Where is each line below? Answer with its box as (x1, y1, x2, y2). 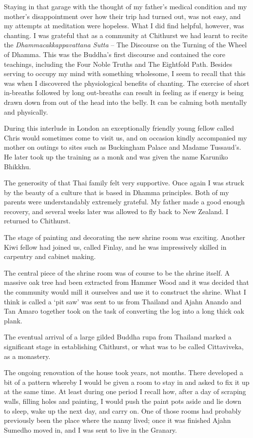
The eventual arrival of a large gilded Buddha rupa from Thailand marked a (4, 332, 232, 342)
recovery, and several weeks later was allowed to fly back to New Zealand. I (4, 206, 229, 216)
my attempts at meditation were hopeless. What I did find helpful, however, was (4, 20, 244, 31)
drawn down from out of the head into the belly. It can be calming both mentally (4, 97, 247, 107)
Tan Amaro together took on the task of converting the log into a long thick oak (4, 306, 244, 316)
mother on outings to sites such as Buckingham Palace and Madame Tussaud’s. (4, 142, 241, 152)
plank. (4, 315, 22, 325)
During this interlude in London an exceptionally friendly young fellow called (4, 123, 234, 133)
